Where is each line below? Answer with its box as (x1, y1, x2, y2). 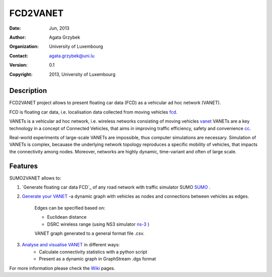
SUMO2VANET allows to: (9, 175, 61, 181)
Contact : (9, 53, 29, 59)
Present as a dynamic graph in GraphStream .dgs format (39, 256, 156, 262)
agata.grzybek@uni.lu (49, 53, 95, 59)
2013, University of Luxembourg (49, 71, 116, 77)
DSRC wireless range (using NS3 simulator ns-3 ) (47, 221, 150, 227)
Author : (9, 34, 26, 40)
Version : (9, 62, 28, 68)
